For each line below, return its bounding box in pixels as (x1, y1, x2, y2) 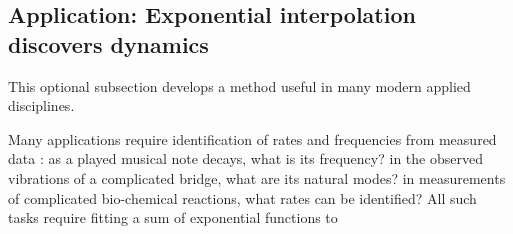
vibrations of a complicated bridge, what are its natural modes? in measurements (8, 167, 506, 188)
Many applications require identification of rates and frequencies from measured (8, 128, 497, 149)
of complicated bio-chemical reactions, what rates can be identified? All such (8, 187, 477, 208)
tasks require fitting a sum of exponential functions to (8, 207, 338, 228)
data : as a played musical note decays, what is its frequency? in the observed (8, 148, 483, 169)
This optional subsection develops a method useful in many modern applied (8, 75, 471, 96)
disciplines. (8, 95, 75, 116)
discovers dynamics (8, 28, 209, 59)
